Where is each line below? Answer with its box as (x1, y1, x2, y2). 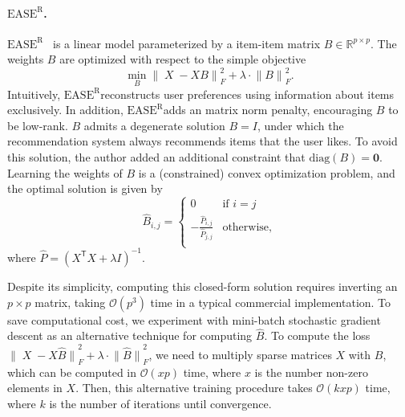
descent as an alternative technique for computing (7, 327, 253, 344)
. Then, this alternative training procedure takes (75, 379, 313, 396)
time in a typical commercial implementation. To (150, 293, 391, 310)
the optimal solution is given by (7, 180, 163, 197)
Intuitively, (7, 85, 61, 102)
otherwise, (222, 221, 272, 233)
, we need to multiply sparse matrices (148, 345, 332, 362)
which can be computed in (7, 363, 136, 380)
